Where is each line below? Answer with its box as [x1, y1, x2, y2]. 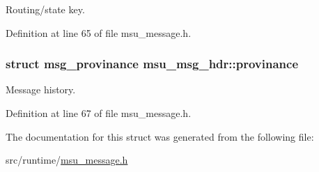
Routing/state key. [6, 2, 85, 16]
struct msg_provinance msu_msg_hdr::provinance [6, 55, 299, 72]
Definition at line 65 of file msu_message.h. [6, 25, 192, 40]
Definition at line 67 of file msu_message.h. [6, 106, 192, 120]
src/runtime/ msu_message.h [6, 153, 128, 167]
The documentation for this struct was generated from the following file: [6, 129, 314, 143]
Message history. [6, 82, 76, 97]
